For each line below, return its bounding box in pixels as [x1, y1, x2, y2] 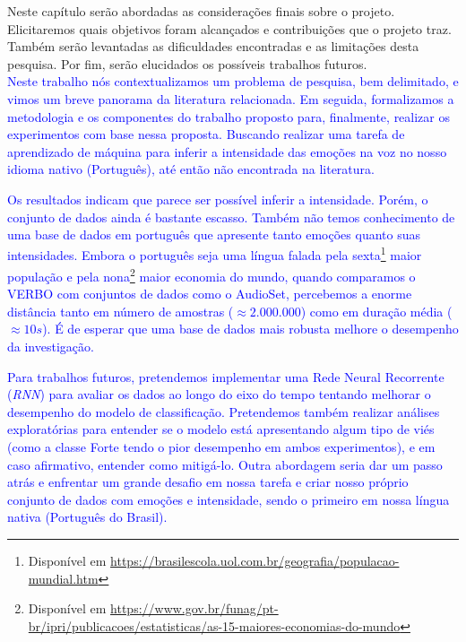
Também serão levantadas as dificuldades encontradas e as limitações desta [7, 37, 419, 56]
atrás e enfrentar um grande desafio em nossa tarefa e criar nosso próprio [7, 473, 409, 491]
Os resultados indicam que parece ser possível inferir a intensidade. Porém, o [7, 189, 428, 208]
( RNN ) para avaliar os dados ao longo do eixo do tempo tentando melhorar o [7, 385, 431, 403]
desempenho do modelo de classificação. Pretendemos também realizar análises [7, 402, 440, 421]
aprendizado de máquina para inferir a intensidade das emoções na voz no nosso [7, 142, 447, 160]
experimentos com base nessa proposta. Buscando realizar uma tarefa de [7, 125, 405, 143]
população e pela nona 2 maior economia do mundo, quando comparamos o [7, 264, 416, 285]
